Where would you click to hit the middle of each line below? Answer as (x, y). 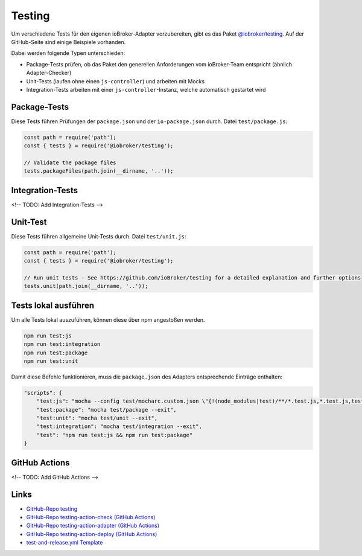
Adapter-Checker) (49, 73)
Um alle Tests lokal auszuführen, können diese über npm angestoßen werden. (108, 319)
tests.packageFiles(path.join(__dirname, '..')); (99, 171)
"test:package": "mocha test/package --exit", (107, 410)
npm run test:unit (51, 361)
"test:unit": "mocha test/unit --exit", (97, 418)
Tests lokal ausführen (53, 305)
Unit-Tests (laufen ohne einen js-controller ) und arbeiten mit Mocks (116, 81)
